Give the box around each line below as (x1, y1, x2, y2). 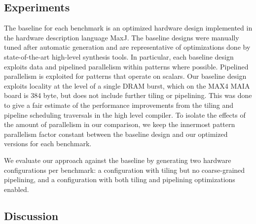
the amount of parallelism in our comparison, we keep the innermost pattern (4, 119, 235, 129)
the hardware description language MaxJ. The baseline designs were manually (4, 32, 239, 42)
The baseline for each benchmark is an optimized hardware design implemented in (4, 23, 253, 33)
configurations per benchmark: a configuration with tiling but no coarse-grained (4, 164, 245, 175)
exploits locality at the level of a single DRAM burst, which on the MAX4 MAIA (4, 80, 250, 91)
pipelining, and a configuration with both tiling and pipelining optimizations (4, 174, 235, 185)
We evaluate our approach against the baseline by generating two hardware (4, 155, 231, 165)
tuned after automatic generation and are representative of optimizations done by (4, 42, 251, 52)
